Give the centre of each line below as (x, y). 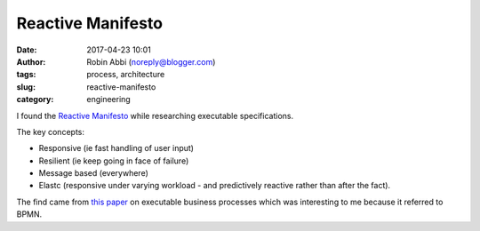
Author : (31, 61)
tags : (26, 75)
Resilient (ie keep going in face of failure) (114, 161)
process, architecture (126, 75)
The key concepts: (50, 131)
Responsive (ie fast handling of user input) (116, 148)
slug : (26, 87)
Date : (27, 50)
